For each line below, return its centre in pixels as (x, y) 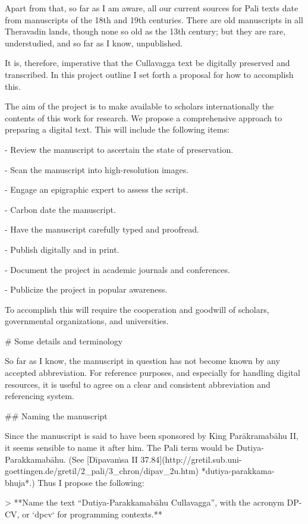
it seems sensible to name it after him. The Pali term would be (119, 448)
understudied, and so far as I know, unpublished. (94, 43)
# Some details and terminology (64, 341)
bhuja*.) (20, 482)
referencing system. (40, 396)
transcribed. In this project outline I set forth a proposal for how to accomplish (149, 74)
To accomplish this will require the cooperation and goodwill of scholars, (137, 309)
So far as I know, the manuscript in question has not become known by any (142, 361)
